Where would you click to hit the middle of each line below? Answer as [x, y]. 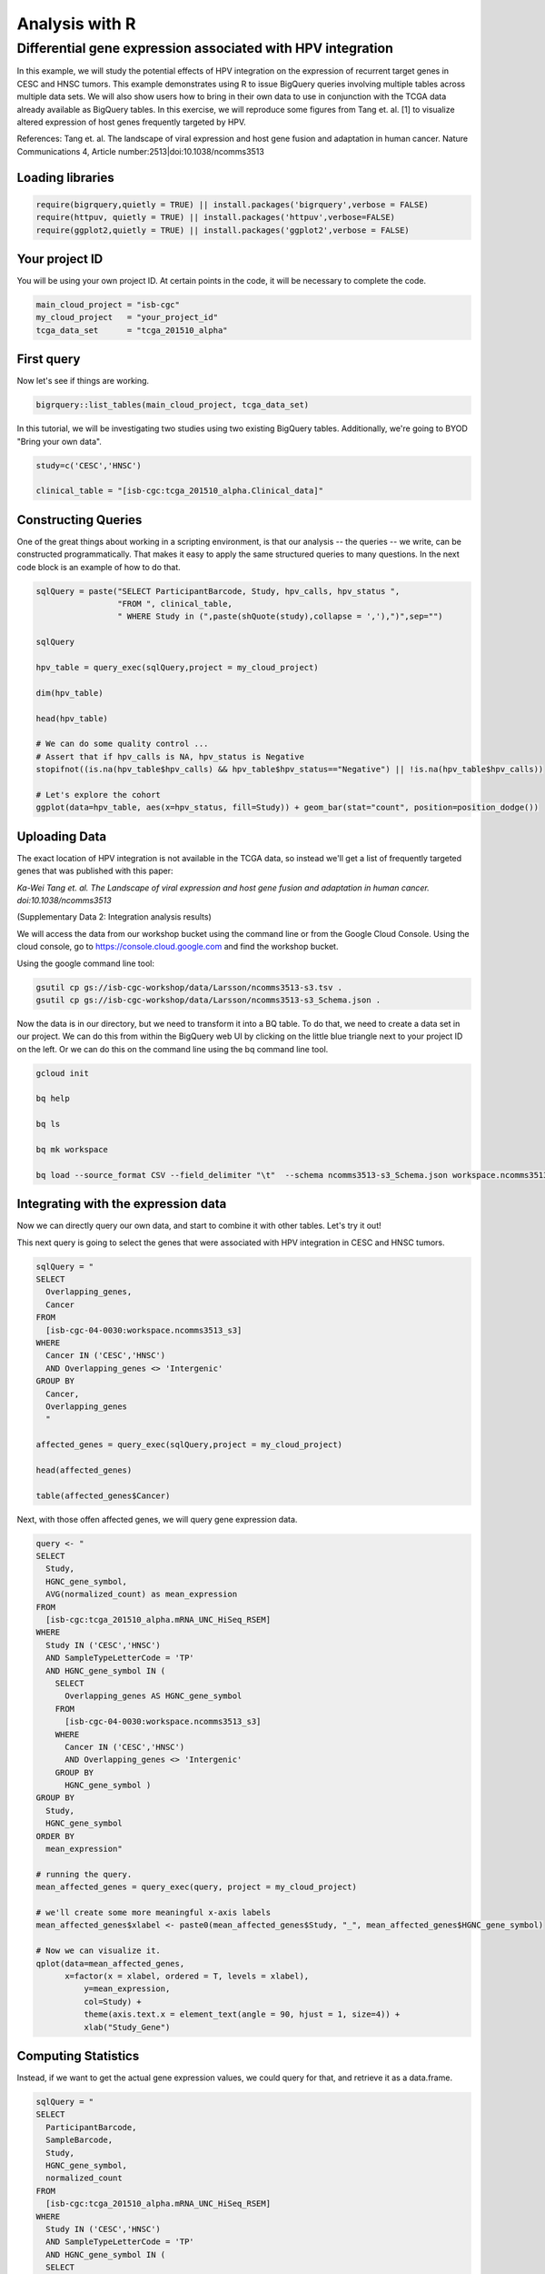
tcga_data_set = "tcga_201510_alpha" [132, 330]
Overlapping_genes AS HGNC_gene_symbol [154, 1696]
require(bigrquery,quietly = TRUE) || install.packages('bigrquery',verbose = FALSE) [232, 204]
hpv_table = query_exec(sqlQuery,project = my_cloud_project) [177, 668]
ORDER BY [55, 1836]
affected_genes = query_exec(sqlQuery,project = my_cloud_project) [189, 1445]
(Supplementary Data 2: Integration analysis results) [114, 917]
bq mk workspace [72, 1150]
